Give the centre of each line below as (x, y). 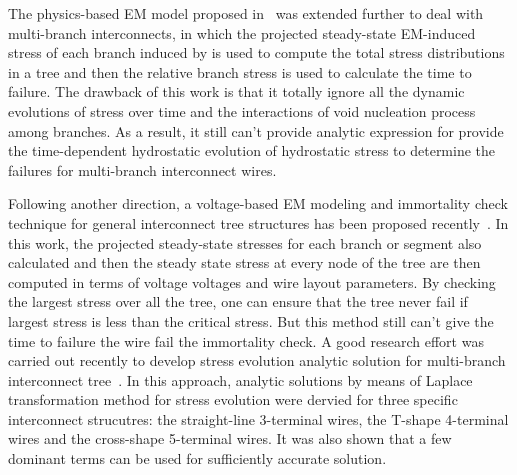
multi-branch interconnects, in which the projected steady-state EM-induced (242, 32)
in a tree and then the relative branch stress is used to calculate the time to (240, 71)
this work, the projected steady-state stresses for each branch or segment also (245, 242)
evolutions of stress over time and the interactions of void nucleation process (242, 110)
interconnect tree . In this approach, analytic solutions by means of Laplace (240, 379)
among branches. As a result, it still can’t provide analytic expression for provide (256, 130)
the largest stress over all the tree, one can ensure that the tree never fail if (238, 301)
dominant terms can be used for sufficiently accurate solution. (197, 458)
